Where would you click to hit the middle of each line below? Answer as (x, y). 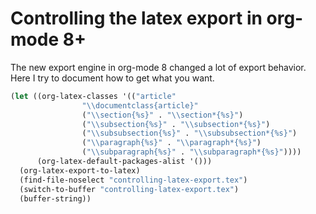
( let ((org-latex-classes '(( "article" (93, 96)
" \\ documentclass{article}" (140, 105)
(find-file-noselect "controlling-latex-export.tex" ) (133, 180)
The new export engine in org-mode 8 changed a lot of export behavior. (158, 67)
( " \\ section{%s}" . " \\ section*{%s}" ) (162, 115)
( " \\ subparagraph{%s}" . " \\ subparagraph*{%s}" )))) (191, 152)
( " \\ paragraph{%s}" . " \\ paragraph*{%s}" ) (171, 143)
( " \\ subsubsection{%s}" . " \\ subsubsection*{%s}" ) (189, 133)
